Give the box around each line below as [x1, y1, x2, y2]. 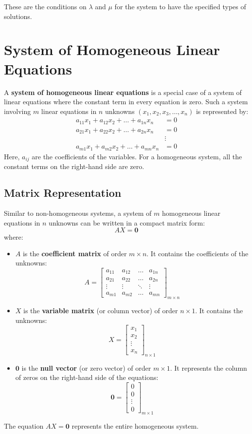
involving [4, 106, 31, 116]
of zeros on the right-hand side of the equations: [15, 372, 159, 382]
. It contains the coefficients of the [146, 248, 249, 258]
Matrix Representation [4, 185, 122, 200]
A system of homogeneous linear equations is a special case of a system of [4, 87, 242, 97]
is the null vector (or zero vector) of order [21, 362, 151, 373]
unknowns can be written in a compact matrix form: [49, 217, 205, 227]
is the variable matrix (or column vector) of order [23, 305, 178, 316]
